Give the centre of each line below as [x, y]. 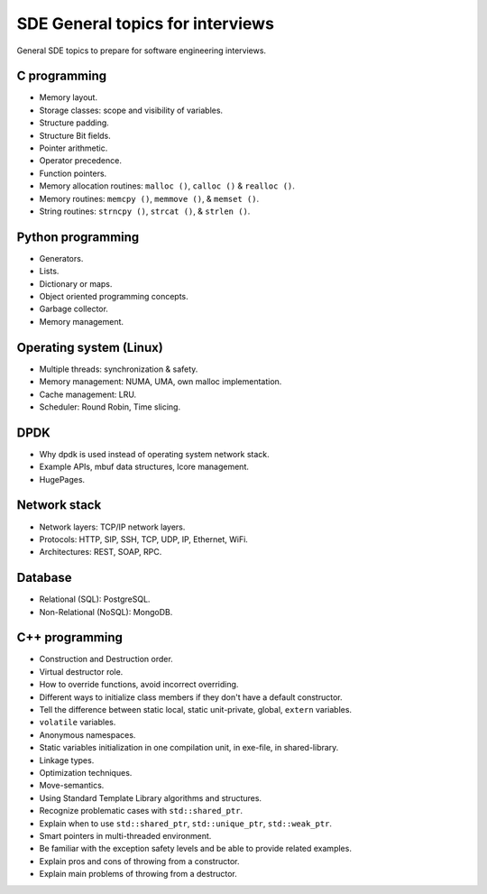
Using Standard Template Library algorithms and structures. [150, 797]
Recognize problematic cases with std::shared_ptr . [141, 811]
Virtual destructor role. [81, 671]
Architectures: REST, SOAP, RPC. [101, 552]
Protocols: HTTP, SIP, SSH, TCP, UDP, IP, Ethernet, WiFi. [143, 539]
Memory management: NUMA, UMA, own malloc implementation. [161, 382]
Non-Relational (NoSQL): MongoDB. [106, 612]
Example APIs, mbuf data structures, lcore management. [144, 467]
